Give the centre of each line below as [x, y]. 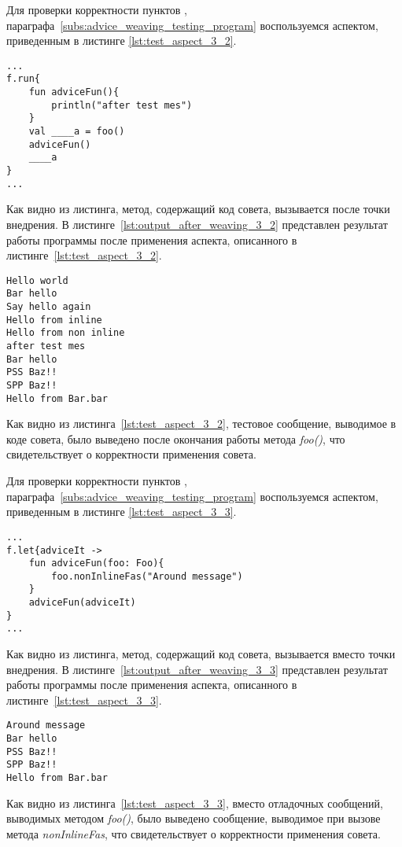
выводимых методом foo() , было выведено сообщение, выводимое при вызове [194, 818]
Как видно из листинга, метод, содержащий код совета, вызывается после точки [198, 209]
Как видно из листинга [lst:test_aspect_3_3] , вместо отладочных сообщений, [195, 803]
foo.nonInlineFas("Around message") [147, 576]
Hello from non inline [66, 333]
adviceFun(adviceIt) [82, 603]
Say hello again [49, 307]
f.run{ [23, 79]
